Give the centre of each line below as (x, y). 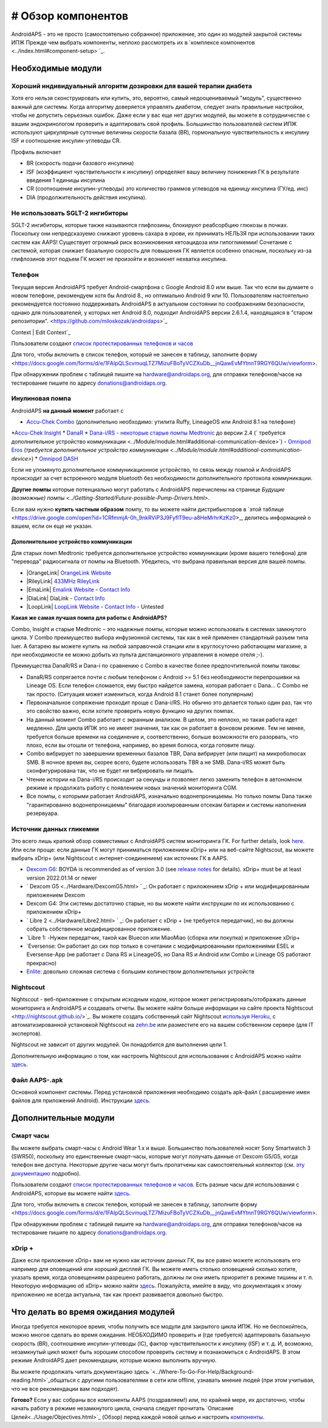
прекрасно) (42, 963)
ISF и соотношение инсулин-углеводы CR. (66, 141)
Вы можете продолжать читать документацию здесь (80, 1371)
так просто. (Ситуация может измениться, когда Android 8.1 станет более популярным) (140, 694)
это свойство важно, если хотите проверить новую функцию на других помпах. (131, 711)
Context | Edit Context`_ (41, 332)
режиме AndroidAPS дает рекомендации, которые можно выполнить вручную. (114, 1360)
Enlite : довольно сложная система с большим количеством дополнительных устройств (140, 971)
